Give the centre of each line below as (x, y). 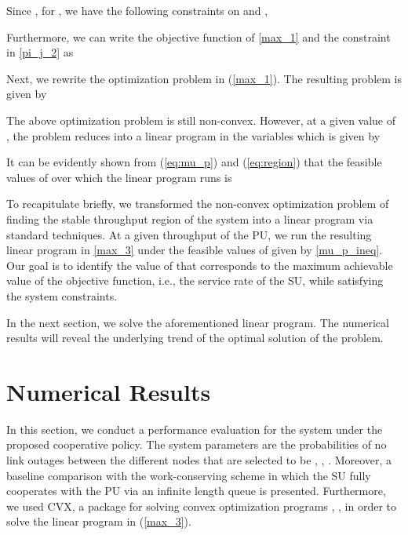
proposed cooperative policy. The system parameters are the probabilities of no (197, 444)
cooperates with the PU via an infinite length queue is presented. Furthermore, (196, 491)
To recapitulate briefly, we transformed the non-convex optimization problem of (198, 204)
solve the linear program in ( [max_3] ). (99, 521)
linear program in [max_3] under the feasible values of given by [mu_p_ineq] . (195, 250)
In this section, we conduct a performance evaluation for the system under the (195, 429)
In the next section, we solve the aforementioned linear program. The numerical (198, 322)
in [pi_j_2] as (40, 52)
